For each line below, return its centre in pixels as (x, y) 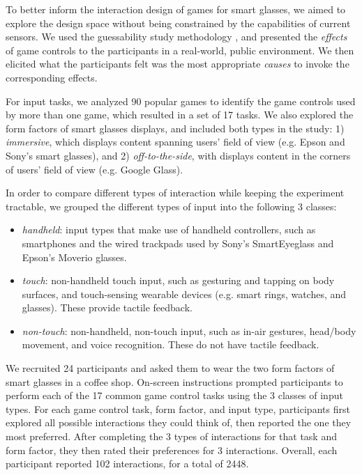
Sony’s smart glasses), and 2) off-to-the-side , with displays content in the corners (178, 155)
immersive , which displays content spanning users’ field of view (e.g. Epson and (175, 142)
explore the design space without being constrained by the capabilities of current (178, 23)
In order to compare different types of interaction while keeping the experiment (175, 193)
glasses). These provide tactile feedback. (107, 307)
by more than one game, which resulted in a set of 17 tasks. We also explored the (180, 115)
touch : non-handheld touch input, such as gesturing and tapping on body (178, 280)
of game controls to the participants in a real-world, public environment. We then (180, 50)
